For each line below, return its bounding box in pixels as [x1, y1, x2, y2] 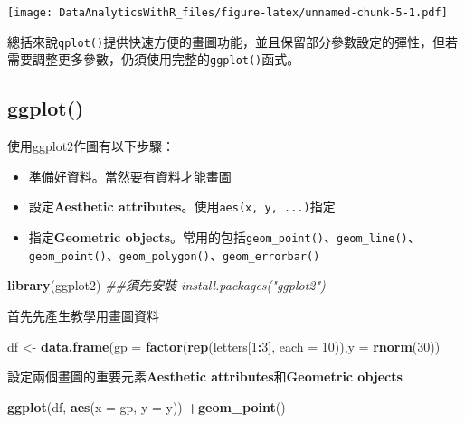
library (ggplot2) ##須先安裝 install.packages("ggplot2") [7, 276, 326, 295]
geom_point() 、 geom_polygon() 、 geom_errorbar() [28, 245, 320, 264]
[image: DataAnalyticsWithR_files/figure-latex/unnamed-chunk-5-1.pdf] [7, 6, 448, 19]
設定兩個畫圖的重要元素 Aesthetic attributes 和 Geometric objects [7, 367, 403, 386]
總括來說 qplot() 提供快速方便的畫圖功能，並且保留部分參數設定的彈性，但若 [7, 32, 459, 51]
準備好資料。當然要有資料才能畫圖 [28, 166, 232, 185]
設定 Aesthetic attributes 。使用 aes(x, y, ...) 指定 [28, 197, 336, 216]
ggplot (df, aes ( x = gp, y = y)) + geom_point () [7, 397, 286, 416]
